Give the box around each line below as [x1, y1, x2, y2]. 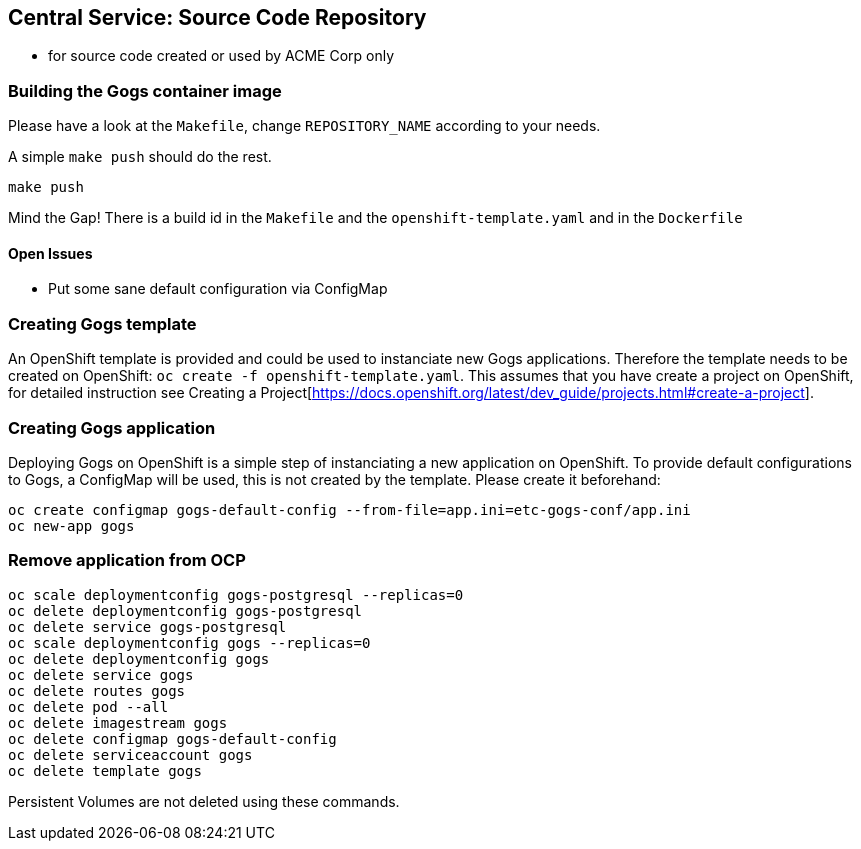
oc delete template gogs [8, 762, 202, 779]
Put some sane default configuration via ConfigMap [48, 280, 388, 298]
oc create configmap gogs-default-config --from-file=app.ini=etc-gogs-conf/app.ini [8, 501, 691, 518]
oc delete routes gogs [8, 682, 186, 699]
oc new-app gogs [8, 517, 135, 534]
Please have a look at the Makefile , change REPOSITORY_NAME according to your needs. [8, 117, 601, 135]
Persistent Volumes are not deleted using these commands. [8, 792, 400, 810]
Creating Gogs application [8, 417, 216, 438]
